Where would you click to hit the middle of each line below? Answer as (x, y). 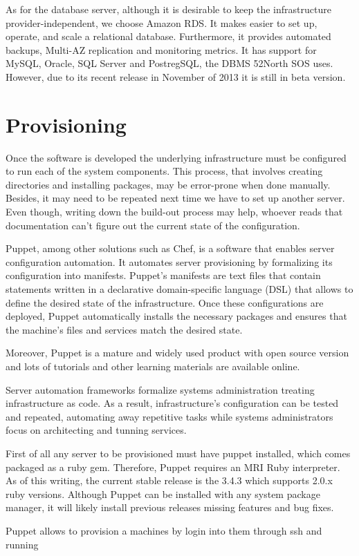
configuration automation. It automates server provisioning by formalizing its (169, 261)
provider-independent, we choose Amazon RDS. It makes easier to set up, (162, 22)
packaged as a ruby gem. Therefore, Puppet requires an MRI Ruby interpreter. (173, 467)
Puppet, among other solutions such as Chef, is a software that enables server (170, 248)
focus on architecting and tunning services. (96, 430)
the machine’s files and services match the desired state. (124, 329)
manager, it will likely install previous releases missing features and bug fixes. (170, 507)
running (22, 544)
